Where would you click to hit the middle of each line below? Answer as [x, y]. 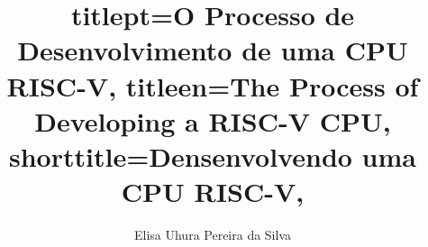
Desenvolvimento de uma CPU [213, 50]
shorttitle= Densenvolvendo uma [213, 156]
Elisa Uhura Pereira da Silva [213, 235]
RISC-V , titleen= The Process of [213, 85]
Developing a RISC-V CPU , [213, 120]
